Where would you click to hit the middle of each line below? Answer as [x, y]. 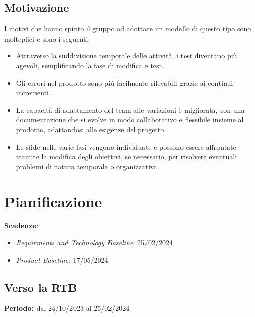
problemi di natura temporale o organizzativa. [87, 166]
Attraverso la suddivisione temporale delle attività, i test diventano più [126, 56]
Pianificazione [53, 201]
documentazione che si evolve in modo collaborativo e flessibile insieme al [130, 119]
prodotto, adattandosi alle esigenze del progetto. [91, 129]
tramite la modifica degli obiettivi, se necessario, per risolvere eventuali [126, 156]
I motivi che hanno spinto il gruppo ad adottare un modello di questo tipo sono [128, 29]
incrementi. [33, 93]
